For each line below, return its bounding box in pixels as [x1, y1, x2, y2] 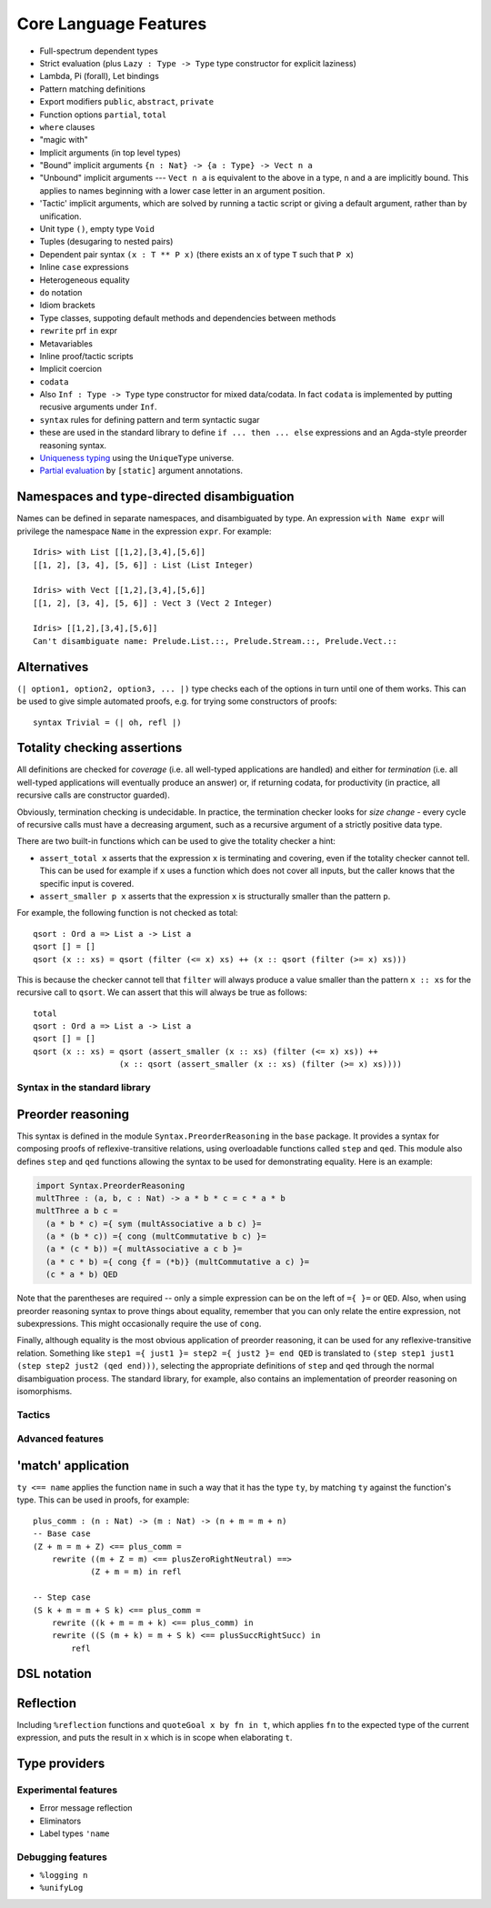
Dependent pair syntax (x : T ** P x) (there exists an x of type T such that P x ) [39, 248, 355, 259]
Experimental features [16, 1783, 118, 1796]
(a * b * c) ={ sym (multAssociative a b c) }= [45, 1219, 262, 1229]
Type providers [16, 1755, 105, 1771]
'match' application [16, 1458, 130, 1473]
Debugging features [16, 1851, 108, 1863]
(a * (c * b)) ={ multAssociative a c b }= [45, 1244, 243, 1254]
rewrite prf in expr [39, 326, 118, 336]
